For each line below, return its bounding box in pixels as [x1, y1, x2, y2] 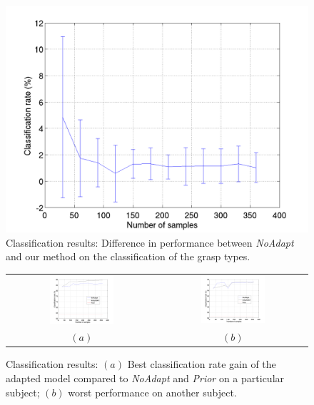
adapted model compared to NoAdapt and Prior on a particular [6, 371, 285, 386]
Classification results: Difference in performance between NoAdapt [6, 235, 294, 250]
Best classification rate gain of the [127, 357, 276, 371]
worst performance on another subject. [68, 384, 237, 399]
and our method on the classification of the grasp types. [6, 249, 250, 264]
